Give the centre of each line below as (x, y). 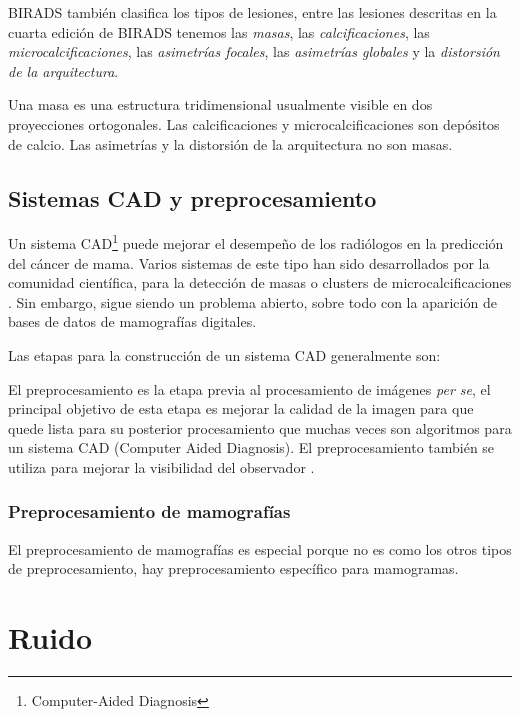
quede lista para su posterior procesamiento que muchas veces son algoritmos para (260, 427)
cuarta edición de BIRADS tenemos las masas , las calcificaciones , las (219, 31)
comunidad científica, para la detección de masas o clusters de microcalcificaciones (260, 282)
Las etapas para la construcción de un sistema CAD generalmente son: (224, 354)
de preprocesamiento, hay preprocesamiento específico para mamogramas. (233, 568)
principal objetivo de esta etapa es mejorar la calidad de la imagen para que (241, 408)
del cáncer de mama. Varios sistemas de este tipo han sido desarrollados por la (249, 262)
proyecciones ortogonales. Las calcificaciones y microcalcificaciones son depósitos (254, 123)
